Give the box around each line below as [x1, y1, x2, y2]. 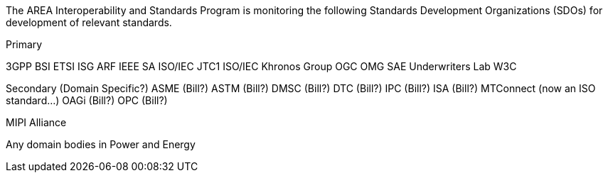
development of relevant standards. [6, 16, 172, 28]
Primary [6, 38, 43, 50]
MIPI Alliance [6, 116, 67, 128]
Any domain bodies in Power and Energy [6, 138, 196, 150]
